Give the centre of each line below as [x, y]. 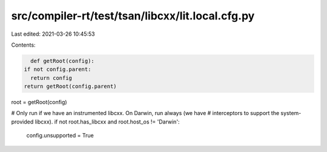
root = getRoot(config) [39, 102]
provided [22, 122]
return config [51, 78]
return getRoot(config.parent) [71, 87]
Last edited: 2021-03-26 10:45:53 [53, 34]
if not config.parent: [58, 69]
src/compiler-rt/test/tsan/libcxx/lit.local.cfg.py [133, 16]
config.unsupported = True [60, 136]
